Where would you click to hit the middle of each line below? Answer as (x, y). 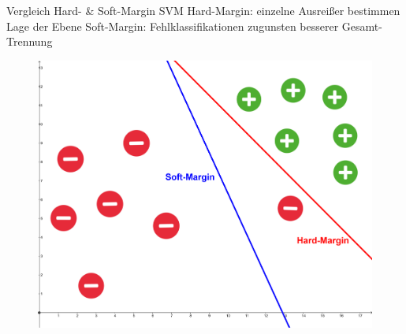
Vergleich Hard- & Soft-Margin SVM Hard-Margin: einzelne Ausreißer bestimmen (203, 10)
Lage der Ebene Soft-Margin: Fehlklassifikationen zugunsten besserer (173, 26)
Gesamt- (362, 26)
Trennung (30, 41)
